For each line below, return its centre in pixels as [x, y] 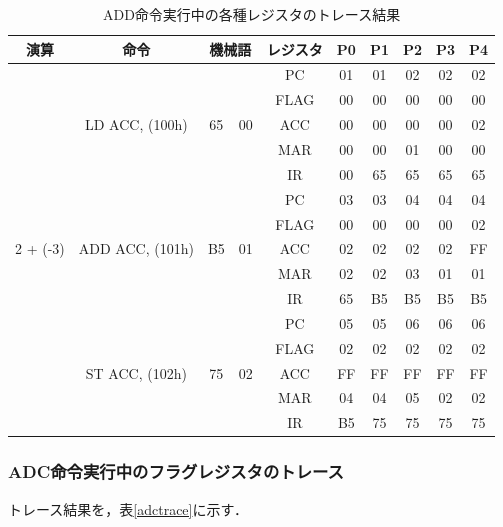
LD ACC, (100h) [136, 124]
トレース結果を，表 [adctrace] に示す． [128, 508]
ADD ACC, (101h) [136, 248]
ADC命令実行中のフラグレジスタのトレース [176, 471]
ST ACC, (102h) [136, 372]
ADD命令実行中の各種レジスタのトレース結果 [251, 14]
